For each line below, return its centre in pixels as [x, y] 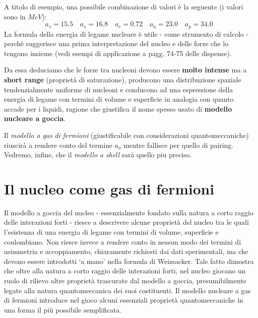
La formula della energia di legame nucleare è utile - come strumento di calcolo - [126, 33]
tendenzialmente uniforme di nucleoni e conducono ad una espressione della [119, 89]
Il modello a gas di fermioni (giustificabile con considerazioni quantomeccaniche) [127, 135]
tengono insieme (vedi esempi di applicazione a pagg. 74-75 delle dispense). [118, 53]
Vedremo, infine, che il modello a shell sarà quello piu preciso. [98, 155]
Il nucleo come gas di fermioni [109, 188]
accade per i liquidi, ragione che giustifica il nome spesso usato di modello [118, 108]
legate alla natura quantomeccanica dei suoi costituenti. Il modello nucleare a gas [128, 290]
